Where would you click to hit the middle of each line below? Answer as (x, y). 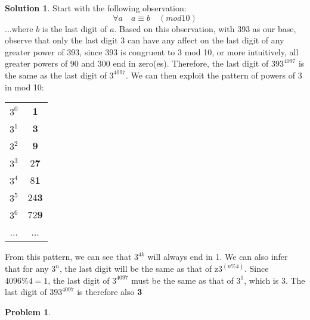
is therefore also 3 (110, 292)
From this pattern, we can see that (68, 257)
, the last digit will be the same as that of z (139, 269)
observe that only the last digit (61, 40)
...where (19, 28)
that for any (27, 269)
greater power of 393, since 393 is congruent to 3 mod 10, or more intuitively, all (152, 51)
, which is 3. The (275, 280)
